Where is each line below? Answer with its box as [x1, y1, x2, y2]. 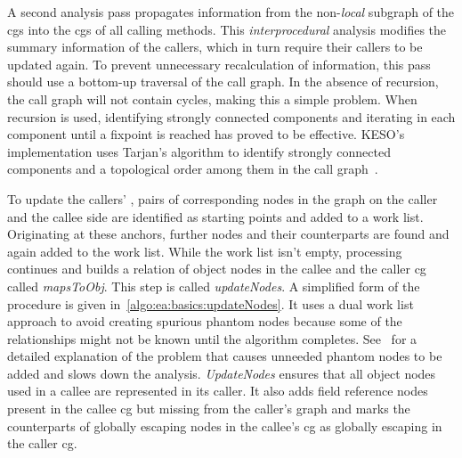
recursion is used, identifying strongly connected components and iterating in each [7, 107, 456, 126]
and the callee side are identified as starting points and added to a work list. [7, 207, 424, 225]
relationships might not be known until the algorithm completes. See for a [7, 329, 417, 348]
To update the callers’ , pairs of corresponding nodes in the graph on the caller [7, 189, 438, 208]
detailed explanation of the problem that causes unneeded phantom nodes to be [7, 347, 442, 365]
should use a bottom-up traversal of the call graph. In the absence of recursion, [7, 72, 439, 91]
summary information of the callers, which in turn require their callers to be [7, 37, 423, 56]
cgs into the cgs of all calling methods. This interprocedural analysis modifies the [7, 20, 447, 38]
